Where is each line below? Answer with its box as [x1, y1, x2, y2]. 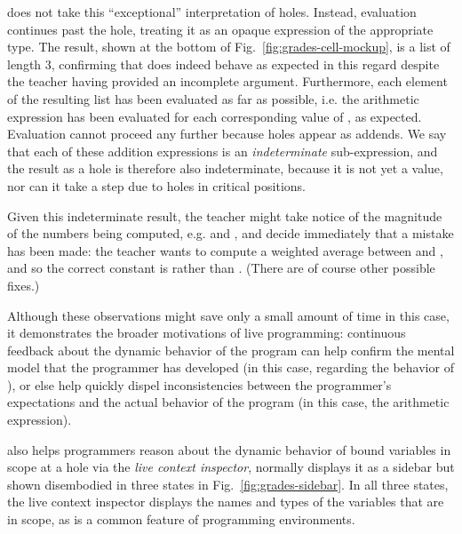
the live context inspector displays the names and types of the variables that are [7, 492, 444, 511]
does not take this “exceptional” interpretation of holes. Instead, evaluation [7, 3, 417, 20]
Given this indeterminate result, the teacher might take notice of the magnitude [7, 206, 442, 225]
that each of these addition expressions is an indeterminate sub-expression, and [7, 141, 438, 160]
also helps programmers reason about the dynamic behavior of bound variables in [7, 440, 451, 458]
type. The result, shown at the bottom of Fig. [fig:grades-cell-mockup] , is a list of [7, 37, 450, 56]
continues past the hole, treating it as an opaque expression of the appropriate [7, 20, 434, 38]
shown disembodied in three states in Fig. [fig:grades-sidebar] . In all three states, [7, 474, 449, 493]
